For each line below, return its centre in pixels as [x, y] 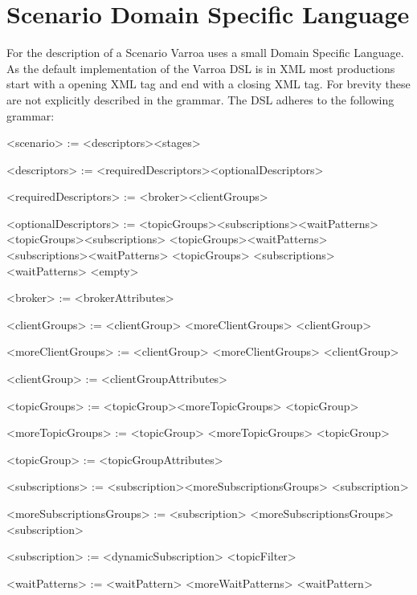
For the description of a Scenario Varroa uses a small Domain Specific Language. [205, 53]
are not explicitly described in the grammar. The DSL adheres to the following [200, 99]
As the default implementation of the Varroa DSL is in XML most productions [201, 68]
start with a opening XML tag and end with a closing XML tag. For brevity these [208, 84]
